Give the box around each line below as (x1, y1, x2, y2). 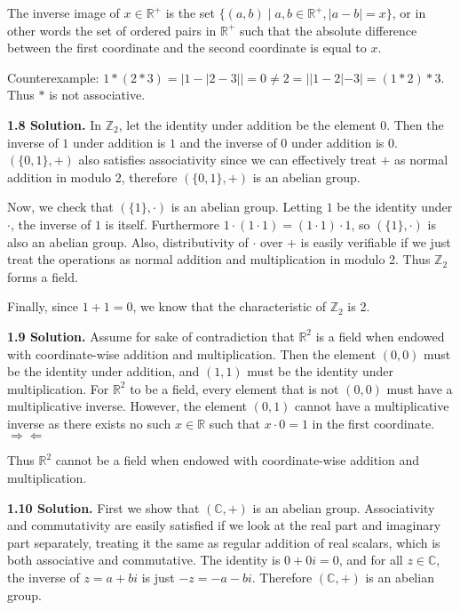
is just (141, 568, 175, 587)
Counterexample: (7, 68, 99, 86)
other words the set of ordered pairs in (7, 20, 217, 39)
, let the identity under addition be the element (118, 115, 377, 133)
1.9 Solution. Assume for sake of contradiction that (7, 326, 295, 345)
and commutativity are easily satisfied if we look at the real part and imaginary (7, 516, 441, 534)
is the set (165, 4, 216, 21)
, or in (392, 4, 426, 21)
